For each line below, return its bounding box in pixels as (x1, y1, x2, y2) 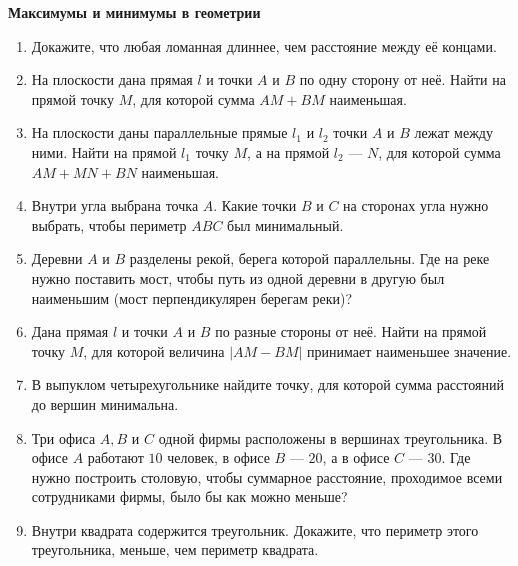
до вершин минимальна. (31, 393, 179, 414)
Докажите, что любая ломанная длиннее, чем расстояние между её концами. (31, 35, 497, 56)
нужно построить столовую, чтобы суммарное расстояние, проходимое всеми (31, 466, 503, 487)
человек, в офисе (167, 447, 270, 468)
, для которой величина (83, 340, 225, 361)
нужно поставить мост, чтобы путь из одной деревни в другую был (31, 267, 445, 288)
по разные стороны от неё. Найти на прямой (215, 321, 487, 342)
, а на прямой (247, 141, 330, 162)
